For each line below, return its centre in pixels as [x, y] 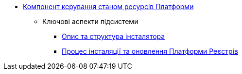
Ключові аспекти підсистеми [90, 21]
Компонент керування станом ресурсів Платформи [108, 6]
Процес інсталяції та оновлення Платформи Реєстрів [150, 51]
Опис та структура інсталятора [113, 36]
